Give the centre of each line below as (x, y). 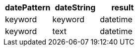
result (123, 7)
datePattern (28, 7)
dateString (75, 7)
